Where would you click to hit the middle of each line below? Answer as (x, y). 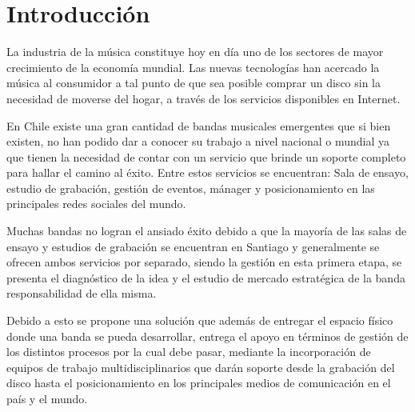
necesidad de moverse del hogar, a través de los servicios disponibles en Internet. (204, 98)
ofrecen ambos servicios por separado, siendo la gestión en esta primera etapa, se (204, 262)
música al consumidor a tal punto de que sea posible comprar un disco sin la (194, 83)
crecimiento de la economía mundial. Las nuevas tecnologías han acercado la (193, 67)
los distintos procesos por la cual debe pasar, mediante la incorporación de (189, 352)
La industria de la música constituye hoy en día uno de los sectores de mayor (195, 52)
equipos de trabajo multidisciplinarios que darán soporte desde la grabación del (201, 367)
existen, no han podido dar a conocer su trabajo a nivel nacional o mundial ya (198, 141)
